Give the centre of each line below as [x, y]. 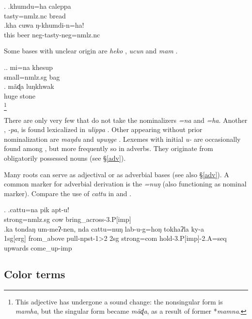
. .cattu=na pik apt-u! [37, 210]
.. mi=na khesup [28, 67]
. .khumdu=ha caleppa [38, 6]
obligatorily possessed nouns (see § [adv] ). [65, 158]
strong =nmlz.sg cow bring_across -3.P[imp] [68, 219]
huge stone [20, 95]
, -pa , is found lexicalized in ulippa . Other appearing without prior [103, 129]
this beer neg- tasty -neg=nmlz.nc [52, 34]
